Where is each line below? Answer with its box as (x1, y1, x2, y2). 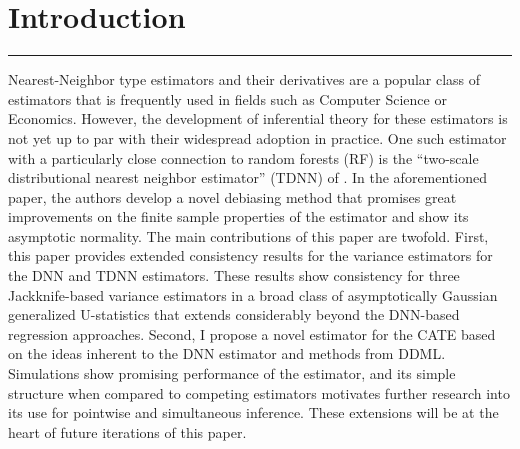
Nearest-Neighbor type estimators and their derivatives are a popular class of (8, 69, 481, 90)
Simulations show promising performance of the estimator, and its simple (8, 363, 456, 384)
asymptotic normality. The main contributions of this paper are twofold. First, (8, 225, 489, 246)
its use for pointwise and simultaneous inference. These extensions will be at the (8, 402, 499, 423)
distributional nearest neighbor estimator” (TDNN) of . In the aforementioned (8, 167, 487, 188)
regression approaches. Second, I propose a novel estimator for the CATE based (8, 323, 496, 344)
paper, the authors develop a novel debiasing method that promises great (8, 186, 457, 207)
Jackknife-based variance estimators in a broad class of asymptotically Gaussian (8, 284, 498, 305)
